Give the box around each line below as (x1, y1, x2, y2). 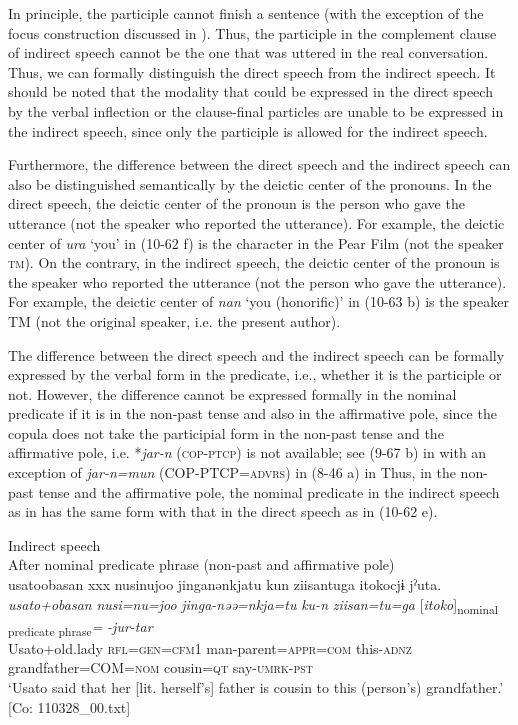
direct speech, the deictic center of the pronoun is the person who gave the (8, 193, 465, 214)
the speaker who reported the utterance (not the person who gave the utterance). (8, 271, 507, 292)
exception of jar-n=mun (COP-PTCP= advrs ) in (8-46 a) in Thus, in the (8, 462, 456, 483)
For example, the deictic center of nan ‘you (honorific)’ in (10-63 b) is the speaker (8, 291, 509, 312)
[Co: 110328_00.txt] (8, 696, 131, 717)
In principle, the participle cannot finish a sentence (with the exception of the (8, 3, 484, 23)
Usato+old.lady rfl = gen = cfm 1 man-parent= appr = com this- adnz (8, 637, 412, 658)
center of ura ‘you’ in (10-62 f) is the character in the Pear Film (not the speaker (8, 232, 504, 253)
